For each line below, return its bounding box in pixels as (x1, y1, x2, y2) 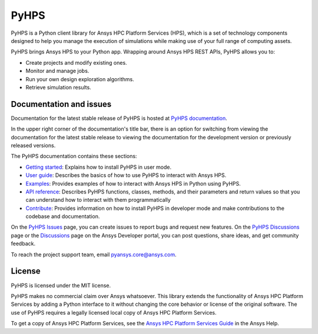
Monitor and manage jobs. (25, 68, 90, 75)
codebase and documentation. (25, 213, 100, 220)
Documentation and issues (11, 99, 112, 109)
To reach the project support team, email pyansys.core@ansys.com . (11, 250, 177, 258)
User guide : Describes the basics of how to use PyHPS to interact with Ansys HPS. (25, 172, 227, 179)
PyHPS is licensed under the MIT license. (11, 282, 111, 289)
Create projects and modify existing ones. (25, 59, 127, 66)
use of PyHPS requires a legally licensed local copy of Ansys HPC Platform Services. (11, 309, 217, 316)
